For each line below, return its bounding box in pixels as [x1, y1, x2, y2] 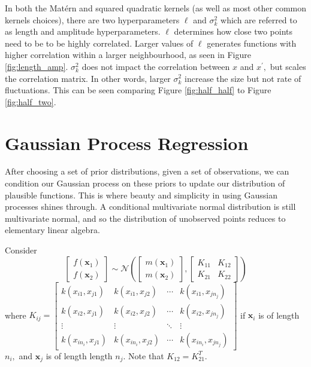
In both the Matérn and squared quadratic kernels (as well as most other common [5, 2, 307, 14]
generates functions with [207, 36, 297, 49]
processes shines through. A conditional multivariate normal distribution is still [5, 200, 296, 213]
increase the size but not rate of [185, 72, 301, 84]
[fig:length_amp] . [5, 60, 68, 72]
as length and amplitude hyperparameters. [5, 25, 161, 38]
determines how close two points [174, 25, 293, 38]
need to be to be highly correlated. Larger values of [5, 36, 194, 49]
